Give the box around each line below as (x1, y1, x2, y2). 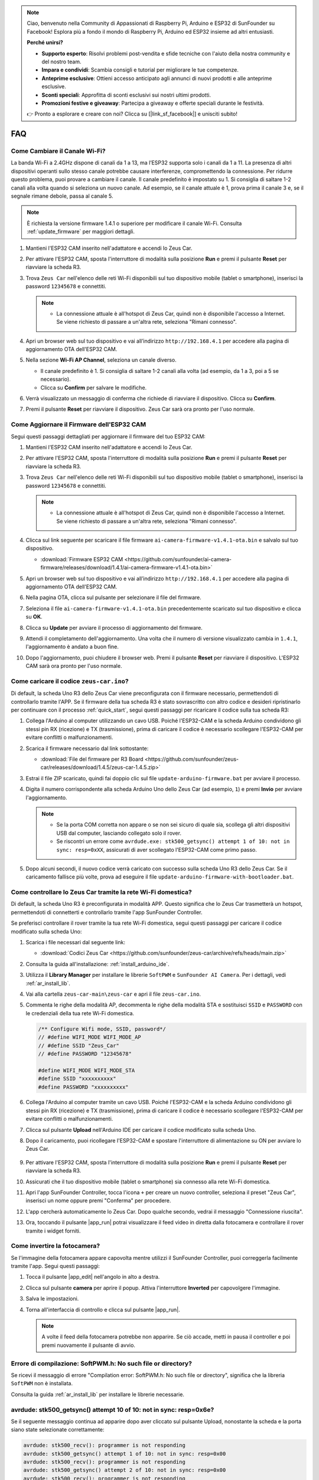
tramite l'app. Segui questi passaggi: (11, 1263, 100, 1270)
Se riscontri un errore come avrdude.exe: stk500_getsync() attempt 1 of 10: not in (56, 838, 290, 845)
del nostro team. (41, 58, 82, 65)
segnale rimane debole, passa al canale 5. (11, 192, 113, 200)
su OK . (25, 613, 43, 620)
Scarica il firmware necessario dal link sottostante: (25, 745, 149, 752)
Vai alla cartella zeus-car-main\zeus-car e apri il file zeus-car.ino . (25, 990, 201, 998)
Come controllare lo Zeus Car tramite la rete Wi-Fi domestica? (11, 888, 192, 896)
